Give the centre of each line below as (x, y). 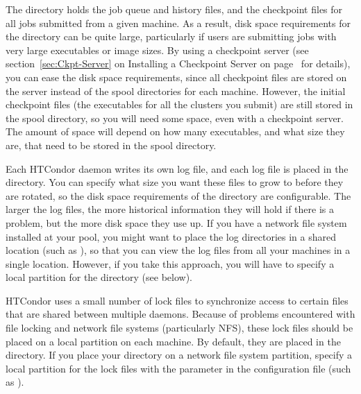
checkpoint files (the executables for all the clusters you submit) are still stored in (179, 104)
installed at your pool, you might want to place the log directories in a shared (171, 236)
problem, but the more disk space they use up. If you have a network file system (176, 222)
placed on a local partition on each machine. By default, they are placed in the (173, 341)
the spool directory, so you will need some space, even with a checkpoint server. (175, 118)
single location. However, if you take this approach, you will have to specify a (170, 263)
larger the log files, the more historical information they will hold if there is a (170, 209)
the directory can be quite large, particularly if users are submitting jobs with (171, 36)
